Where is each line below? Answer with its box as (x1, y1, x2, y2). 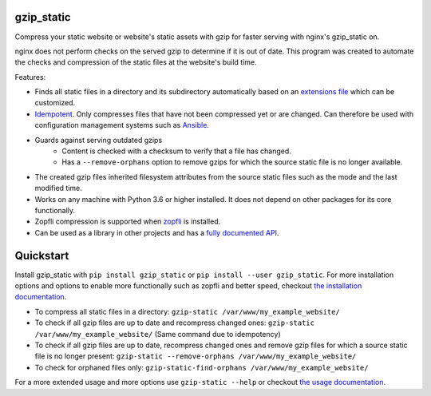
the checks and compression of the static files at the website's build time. (14, 57, 257, 67)
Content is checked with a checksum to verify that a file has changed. (61, 146, 291, 156)
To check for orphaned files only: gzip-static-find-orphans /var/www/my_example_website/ (34, 362, 369, 372)
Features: (14, 72, 46, 81)
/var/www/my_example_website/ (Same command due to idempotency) (34, 329, 281, 339)
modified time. (34, 184, 83, 193)
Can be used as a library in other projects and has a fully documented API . (34, 228, 279, 237)
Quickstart (14, 248, 69, 263)
